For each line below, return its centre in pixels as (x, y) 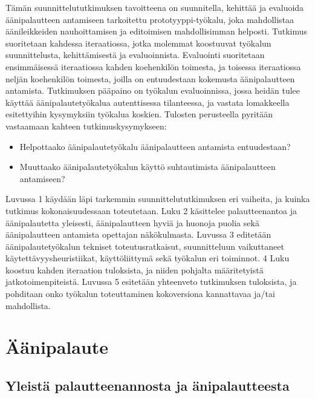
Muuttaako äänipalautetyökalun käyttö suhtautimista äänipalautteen (148, 167)
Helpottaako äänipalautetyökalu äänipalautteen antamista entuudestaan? (155, 146)
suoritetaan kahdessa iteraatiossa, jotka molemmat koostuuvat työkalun (138, 43)
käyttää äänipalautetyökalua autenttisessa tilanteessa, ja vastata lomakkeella (148, 102)
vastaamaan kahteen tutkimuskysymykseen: (86, 126)
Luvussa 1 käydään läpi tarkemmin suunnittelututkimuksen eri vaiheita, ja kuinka (158, 199)
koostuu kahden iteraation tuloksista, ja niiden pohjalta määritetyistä (135, 269)
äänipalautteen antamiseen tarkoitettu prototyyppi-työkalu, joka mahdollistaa (150, 19)
